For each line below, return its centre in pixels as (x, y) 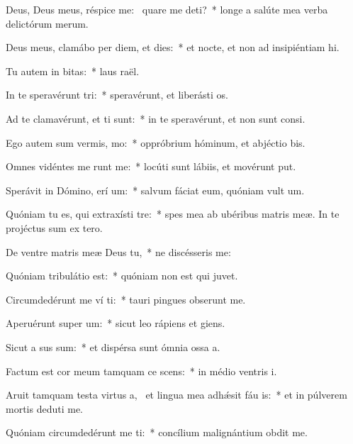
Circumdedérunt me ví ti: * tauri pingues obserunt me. (126, 299)
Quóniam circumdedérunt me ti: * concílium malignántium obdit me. (157, 432)
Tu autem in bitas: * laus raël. (73, 71)
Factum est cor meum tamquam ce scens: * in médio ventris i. (141, 371)
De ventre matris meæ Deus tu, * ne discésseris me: (118, 251)
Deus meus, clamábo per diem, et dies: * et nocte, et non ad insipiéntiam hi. (173, 47)
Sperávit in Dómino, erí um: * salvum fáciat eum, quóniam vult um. (155, 190)
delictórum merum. (47, 23)
